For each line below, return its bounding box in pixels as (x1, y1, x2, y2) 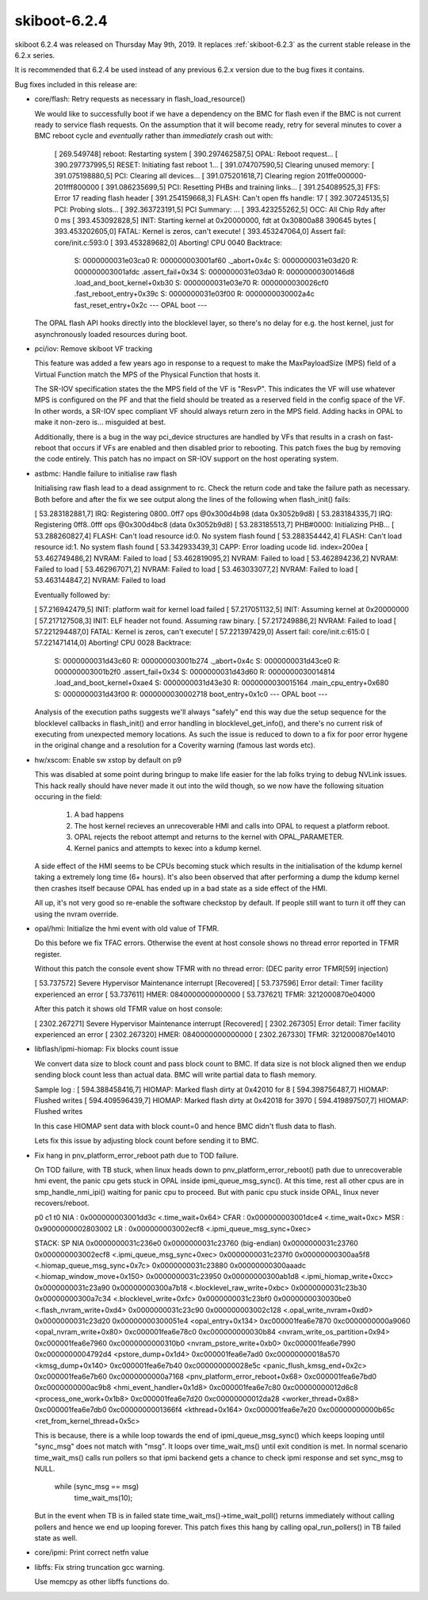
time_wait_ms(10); (74, 1493, 133, 1502)
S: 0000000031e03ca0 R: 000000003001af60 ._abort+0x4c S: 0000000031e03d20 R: (74, 256, 358, 266)
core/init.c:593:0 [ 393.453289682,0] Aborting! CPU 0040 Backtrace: (54, 238, 283, 247)
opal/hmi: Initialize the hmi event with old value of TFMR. (34, 924, 220, 933)
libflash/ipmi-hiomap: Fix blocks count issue (34, 1044, 178, 1054)
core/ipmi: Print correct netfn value (34, 1548, 149, 1557)
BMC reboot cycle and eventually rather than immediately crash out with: (34, 131, 273, 140)
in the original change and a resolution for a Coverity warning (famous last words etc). (34, 741, 316, 750)
